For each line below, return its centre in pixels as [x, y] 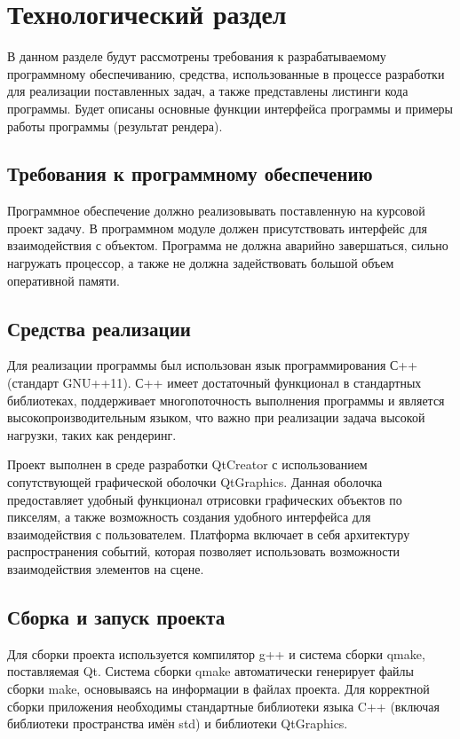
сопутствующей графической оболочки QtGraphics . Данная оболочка [195, 482]
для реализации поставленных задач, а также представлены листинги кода [208, 91]
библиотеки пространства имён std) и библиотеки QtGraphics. [178, 723]
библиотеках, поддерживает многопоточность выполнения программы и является [226, 400]
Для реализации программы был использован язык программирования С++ [213, 365]
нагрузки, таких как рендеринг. [92, 434]
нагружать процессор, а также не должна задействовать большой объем [201, 263]
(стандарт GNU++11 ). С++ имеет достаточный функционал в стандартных [214, 383]
